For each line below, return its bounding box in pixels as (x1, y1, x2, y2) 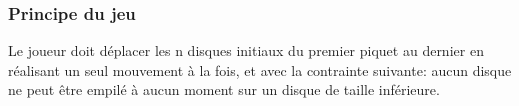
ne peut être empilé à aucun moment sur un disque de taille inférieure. (8, 79, 440, 100)
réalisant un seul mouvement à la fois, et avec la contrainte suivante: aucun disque (8, 59, 512, 80)
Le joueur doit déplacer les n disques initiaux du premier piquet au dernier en (8, 40, 484, 61)
